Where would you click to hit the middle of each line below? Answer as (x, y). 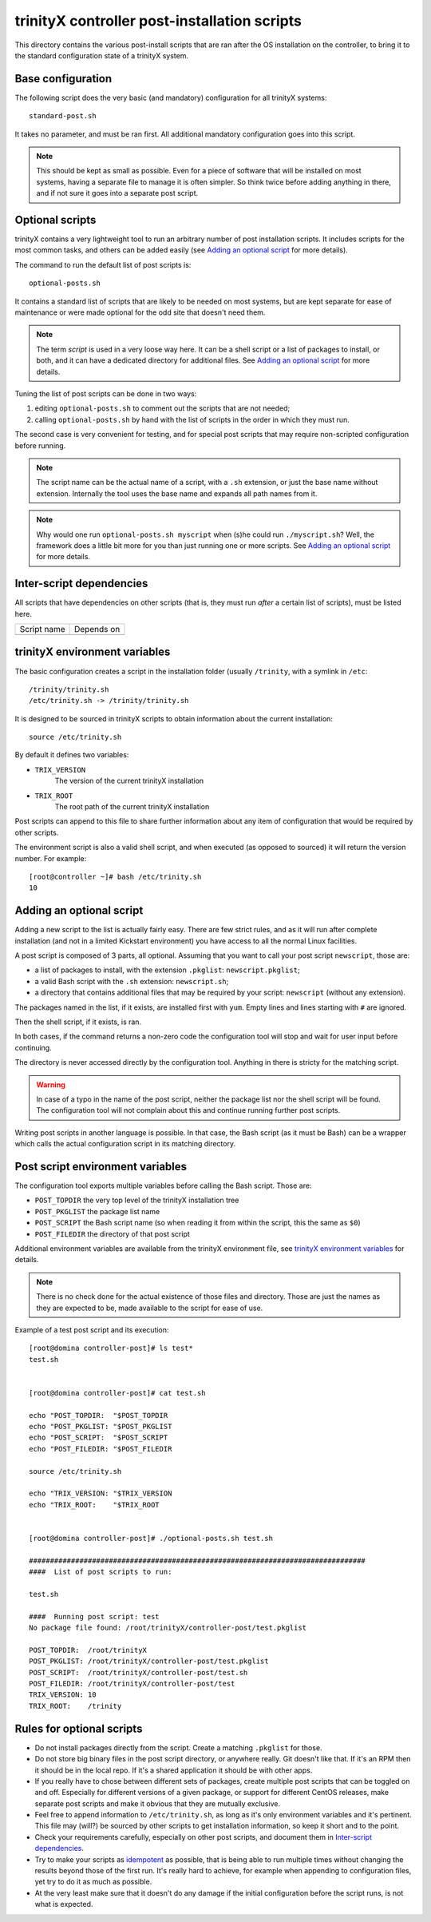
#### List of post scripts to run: (101, 1572)
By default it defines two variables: (72, 755)
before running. (40, 445)
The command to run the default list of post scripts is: (103, 264)
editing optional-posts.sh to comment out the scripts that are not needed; (162, 408)
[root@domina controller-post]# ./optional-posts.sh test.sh (151, 1538)
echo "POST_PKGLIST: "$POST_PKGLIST (101, 1427)
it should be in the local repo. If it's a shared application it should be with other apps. (174, 1770)
